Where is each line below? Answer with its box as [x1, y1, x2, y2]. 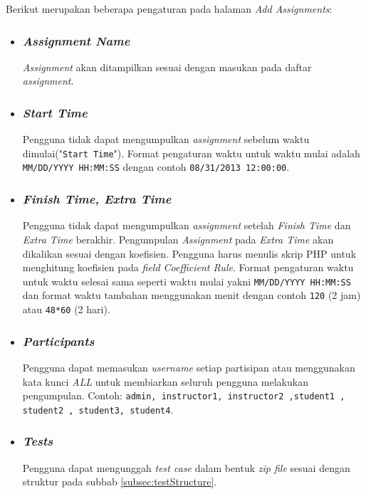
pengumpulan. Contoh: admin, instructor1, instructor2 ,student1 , [22, 388, 345, 403]
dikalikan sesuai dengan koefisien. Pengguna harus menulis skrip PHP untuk [22, 246, 357, 261]
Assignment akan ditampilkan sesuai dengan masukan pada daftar [22, 59, 312, 74]
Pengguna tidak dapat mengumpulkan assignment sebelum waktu [22, 132, 310, 147]
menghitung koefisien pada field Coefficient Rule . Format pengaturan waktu [22, 260, 354, 275]
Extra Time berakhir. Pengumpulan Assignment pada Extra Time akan [22, 231, 334, 246]
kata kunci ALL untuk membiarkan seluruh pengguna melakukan [22, 374, 308, 389]
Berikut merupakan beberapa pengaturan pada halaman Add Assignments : [6, 1, 333, 16]
